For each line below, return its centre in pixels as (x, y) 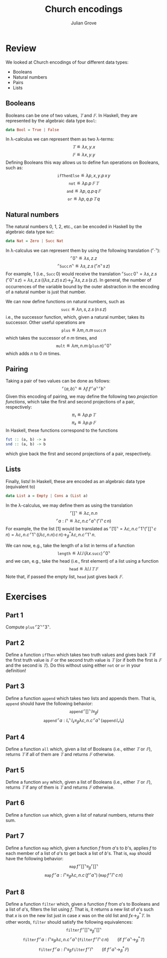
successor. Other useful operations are (46, 322)
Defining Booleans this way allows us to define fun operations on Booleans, (83, 162)
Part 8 (15, 892)
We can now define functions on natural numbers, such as (65, 301)
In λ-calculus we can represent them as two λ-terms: (60, 139)
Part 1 (15, 615)
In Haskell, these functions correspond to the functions (62, 430)
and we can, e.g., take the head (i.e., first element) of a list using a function (82, 561)
